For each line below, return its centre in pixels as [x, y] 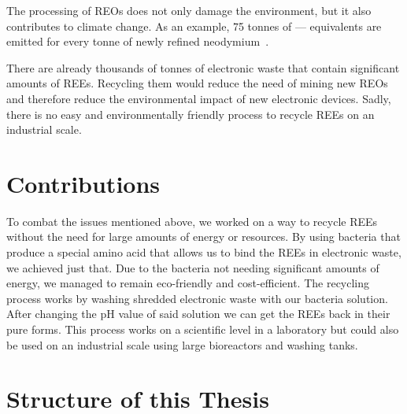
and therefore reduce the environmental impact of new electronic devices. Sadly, [199, 98]
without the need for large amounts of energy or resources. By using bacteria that [203, 237]
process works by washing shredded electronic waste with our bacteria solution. [197, 298]
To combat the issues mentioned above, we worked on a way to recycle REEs [192, 221]
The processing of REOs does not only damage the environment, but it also [189, 10]
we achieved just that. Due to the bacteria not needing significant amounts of [193, 267]
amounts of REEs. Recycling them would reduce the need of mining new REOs [197, 83]
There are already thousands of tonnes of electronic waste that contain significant [203, 67]
